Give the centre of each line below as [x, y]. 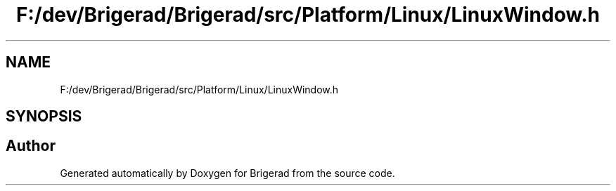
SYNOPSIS [44, 117]
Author [31, 146]
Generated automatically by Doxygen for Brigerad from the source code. [227, 173]
